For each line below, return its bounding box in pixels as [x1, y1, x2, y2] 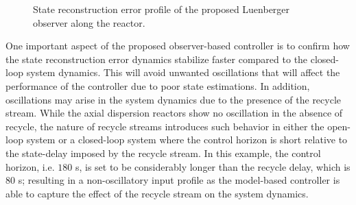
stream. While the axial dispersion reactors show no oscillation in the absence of [5, 106, 343, 120]
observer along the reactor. [33, 15, 145, 29]
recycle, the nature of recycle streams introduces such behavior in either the [5, 119, 324, 133]
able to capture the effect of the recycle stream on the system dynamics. [5, 186, 309, 200]
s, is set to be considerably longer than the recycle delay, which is [75, 159, 351, 173]
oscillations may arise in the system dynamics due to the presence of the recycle [5, 92, 342, 106]
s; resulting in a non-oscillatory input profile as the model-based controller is [18, 173, 340, 187]
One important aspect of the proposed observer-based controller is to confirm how [5, 38, 350, 53]
